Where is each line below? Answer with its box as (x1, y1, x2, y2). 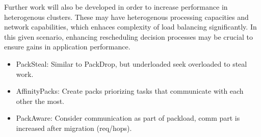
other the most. (16, 95, 65, 106)
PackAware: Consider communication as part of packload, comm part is (16, 113, 240, 123)
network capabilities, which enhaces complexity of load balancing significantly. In (4, 21, 257, 32)
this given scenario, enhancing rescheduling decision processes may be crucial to (4, 31, 253, 42)
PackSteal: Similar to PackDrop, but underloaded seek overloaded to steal (16, 58, 247, 69)
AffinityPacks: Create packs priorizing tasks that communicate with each (16, 86, 244, 96)
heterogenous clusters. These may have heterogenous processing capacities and (4, 11, 249, 22)
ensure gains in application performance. (4, 41, 130, 52)
